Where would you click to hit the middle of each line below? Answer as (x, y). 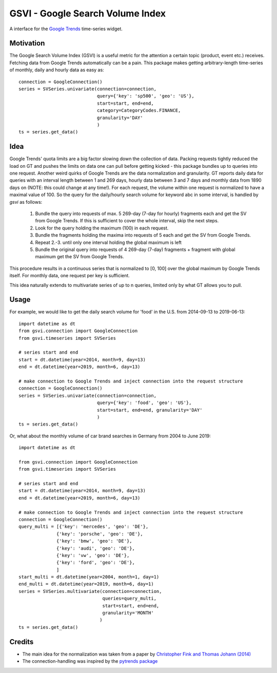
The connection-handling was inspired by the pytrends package (90, 661)
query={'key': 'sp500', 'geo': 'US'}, (145, 96)
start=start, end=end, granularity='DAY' (150, 410)
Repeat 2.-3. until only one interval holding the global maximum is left (108, 242)
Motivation (27, 43)
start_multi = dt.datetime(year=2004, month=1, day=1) (89, 577)
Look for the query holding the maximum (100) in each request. (102, 228)
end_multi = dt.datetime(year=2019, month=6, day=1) (86, 584)
